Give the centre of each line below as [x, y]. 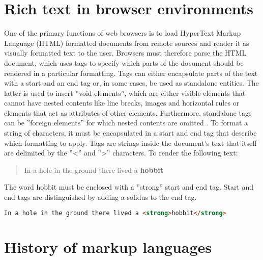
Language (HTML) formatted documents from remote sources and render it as [127, 43]
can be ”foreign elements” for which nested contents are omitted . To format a [126, 123]
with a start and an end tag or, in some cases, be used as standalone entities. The [131, 83]
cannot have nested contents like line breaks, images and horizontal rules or [122, 103]
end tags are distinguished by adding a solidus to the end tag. [100, 197]
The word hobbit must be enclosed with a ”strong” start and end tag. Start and [129, 187]
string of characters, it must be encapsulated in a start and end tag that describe [130, 133]
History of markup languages [108, 246]
